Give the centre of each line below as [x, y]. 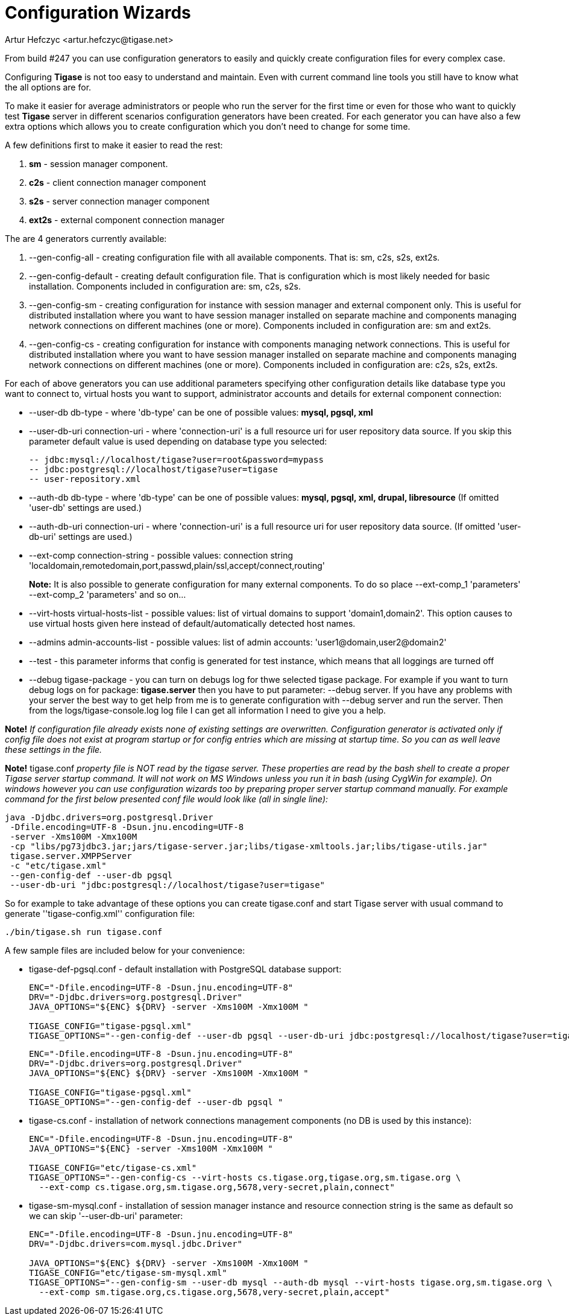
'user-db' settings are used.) [86, 507]
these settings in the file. [54, 749]
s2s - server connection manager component [119, 201]
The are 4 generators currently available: [86, 238]
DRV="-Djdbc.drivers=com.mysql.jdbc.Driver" [136, 1244]
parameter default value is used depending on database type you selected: [178, 441]
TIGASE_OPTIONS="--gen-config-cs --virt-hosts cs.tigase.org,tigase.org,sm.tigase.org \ [245, 1177]
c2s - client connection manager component [118, 182]
